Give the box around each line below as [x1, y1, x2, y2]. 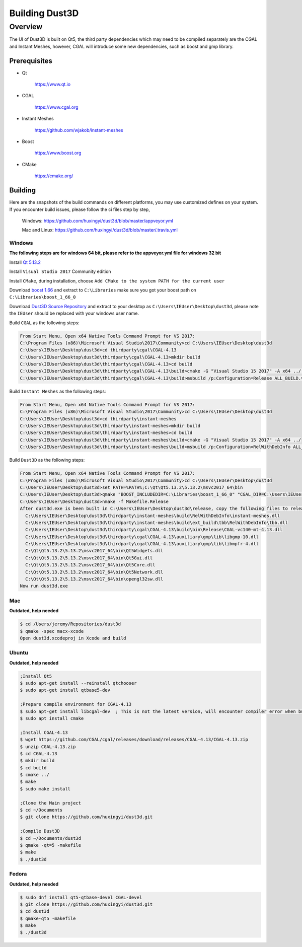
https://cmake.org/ [34, 173, 73, 179]
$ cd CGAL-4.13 [20, 751, 57, 756]
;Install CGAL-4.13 [20, 730, 68, 735]
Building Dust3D [9, 8, 79, 19]
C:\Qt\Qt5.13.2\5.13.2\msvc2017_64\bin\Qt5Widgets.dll [25, 548, 164, 554]
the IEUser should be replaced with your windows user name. [9, 310, 139, 317]
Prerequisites [9, 56, 52, 65]
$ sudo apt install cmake [20, 715, 84, 721]
